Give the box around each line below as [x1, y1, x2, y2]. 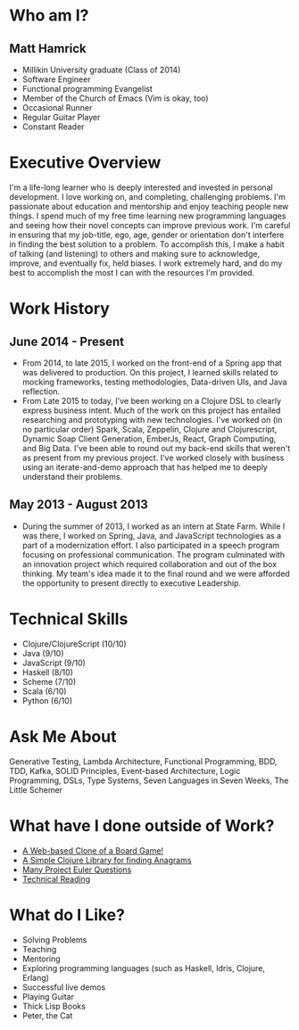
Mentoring [21, 953, 61, 964]
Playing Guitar [21, 991, 74, 1001]
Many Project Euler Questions [21, 864, 132, 875]
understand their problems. [21, 471, 123, 482]
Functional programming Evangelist [21, 84, 154, 94]
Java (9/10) [21, 647, 64, 658]
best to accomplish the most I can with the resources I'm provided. [9, 267, 255, 277]
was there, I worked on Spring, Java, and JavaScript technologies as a [21, 530, 282, 540]
